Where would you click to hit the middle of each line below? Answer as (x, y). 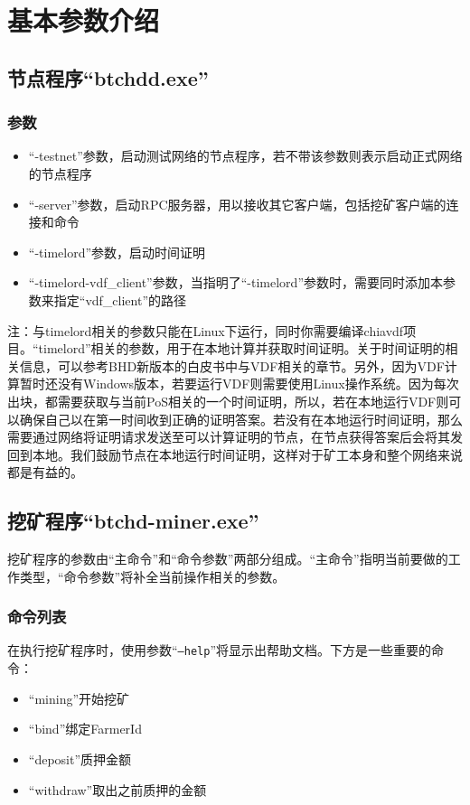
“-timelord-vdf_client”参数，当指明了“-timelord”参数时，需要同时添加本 (235, 282)
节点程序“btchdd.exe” (108, 77)
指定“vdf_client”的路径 (120, 300)
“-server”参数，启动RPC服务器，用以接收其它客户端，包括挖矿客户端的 (237, 204)
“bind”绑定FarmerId (85, 729)
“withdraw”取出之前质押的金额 (117, 789)
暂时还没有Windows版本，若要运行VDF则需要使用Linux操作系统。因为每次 (239, 384)
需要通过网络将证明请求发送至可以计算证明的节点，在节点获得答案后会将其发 (235, 437)
